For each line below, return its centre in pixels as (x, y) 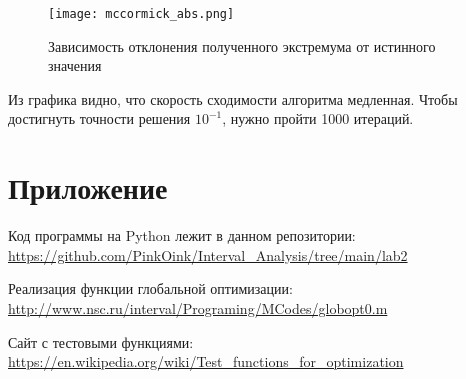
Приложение (88, 187)
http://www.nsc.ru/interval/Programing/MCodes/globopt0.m (198, 307)
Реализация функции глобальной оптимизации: (150, 288)
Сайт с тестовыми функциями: (101, 341)
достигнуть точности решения (99, 118)
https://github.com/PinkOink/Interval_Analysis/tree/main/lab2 (208, 254)
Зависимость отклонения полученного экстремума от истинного (242, 45)
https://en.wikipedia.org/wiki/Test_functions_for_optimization (206, 361)
